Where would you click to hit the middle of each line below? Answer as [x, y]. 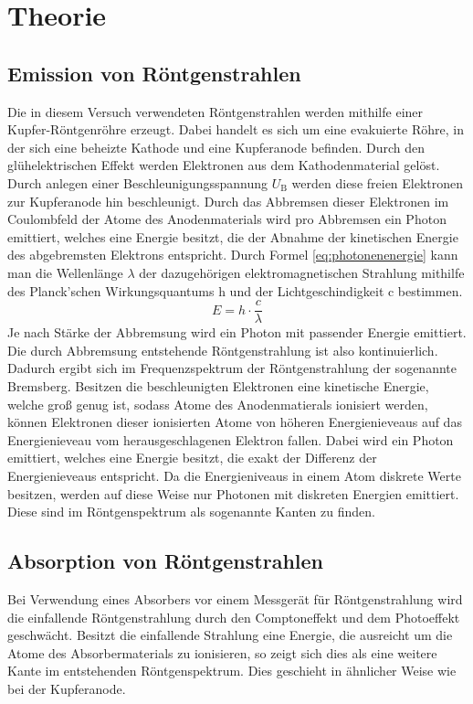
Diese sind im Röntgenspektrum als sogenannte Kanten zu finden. [191, 512]
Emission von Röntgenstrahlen [154, 73]
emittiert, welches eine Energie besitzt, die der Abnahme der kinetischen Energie [233, 236]
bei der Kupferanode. [67, 688]
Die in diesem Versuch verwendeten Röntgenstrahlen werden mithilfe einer [215, 111]
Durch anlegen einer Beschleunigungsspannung [137, 182]
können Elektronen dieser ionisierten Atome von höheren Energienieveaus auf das [235, 422]
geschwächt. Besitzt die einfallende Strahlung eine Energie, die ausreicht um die [230, 635]
